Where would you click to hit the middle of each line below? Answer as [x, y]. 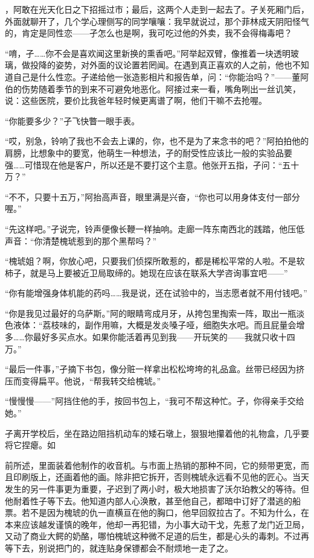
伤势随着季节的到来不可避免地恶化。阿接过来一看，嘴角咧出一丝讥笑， [161, 88]
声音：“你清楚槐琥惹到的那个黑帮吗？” [81, 240]
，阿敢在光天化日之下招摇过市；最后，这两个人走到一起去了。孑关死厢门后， [157, 9]
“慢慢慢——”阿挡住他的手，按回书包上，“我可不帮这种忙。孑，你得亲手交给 [155, 401]
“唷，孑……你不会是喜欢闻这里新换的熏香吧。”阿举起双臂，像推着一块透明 [148, 53]
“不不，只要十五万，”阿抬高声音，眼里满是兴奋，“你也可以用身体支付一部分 [152, 196]
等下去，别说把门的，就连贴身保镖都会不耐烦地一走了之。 [119, 547]
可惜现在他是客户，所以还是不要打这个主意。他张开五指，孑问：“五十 [162, 164]
